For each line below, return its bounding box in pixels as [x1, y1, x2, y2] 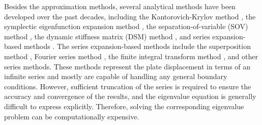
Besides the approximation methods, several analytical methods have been [4, 1, 236, 11]
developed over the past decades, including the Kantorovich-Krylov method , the [4, 11, 256, 21]
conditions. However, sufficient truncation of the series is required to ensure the [4, 81, 251, 91]
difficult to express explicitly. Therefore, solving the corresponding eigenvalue [4, 101, 244, 111]
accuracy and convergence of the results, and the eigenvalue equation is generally [4, 91, 256, 102]
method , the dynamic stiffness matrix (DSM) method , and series [4, 31, 210, 41]
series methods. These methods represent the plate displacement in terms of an [4, 61, 251, 71]
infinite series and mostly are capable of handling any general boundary [4, 71, 227, 82]
